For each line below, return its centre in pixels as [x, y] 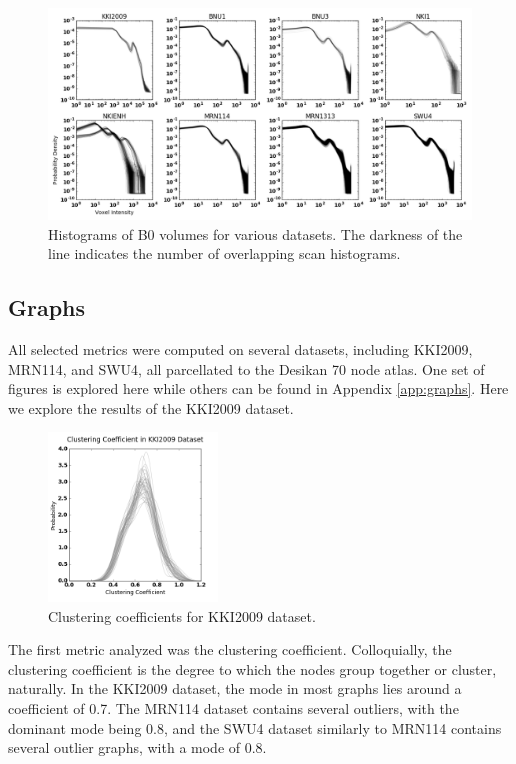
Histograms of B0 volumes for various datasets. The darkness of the [255, 233]
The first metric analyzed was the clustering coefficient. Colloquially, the [230, 649]
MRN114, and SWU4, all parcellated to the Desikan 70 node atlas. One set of [246, 368]
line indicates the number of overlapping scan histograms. [224, 253]
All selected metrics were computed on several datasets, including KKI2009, [240, 348]
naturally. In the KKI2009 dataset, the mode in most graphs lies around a [235, 688]
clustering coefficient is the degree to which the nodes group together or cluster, [252, 668]
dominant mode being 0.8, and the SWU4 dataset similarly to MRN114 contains [255, 727]
